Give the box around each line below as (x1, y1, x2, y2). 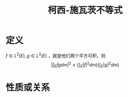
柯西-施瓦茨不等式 (47, 5, 123, 16)
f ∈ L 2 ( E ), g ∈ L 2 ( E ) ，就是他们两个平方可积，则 (6, 51, 106, 58)
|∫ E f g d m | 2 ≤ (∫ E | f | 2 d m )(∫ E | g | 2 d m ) (51, 61, 119, 69)
